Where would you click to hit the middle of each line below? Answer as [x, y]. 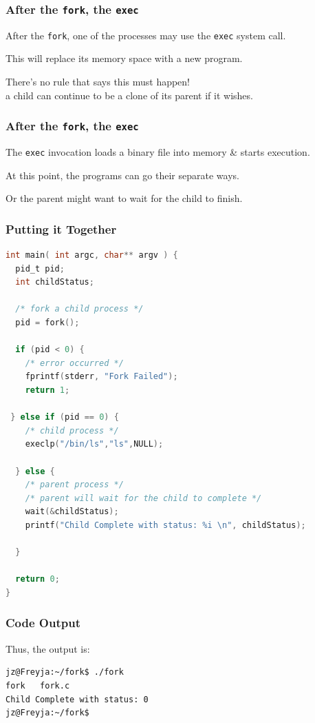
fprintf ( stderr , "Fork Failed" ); [101, 377]
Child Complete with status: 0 [77, 699]
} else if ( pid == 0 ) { [65, 417]
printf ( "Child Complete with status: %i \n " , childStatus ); [165, 525]
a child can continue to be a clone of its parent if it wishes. [129, 95]
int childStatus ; [55, 282]
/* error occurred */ [74, 363]
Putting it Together [61, 228]
